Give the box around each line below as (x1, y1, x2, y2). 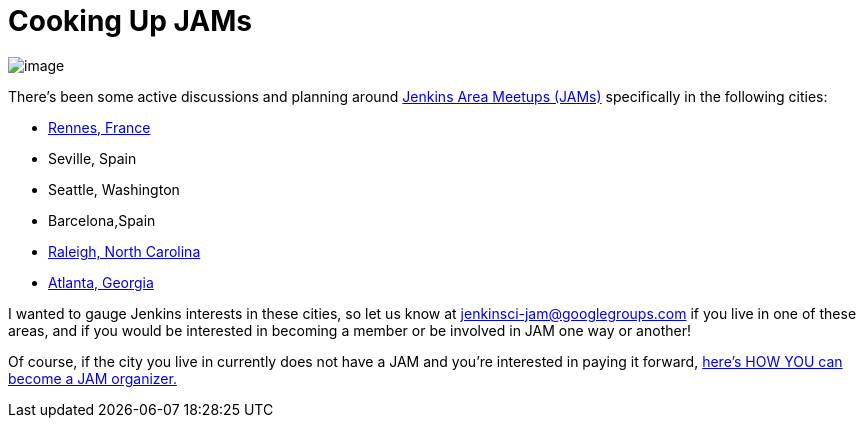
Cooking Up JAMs (8, 4, 252, 38)
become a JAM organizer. (8, 369, 177, 387)
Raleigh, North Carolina (48, 242, 201, 260)
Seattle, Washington (48, 180, 180, 198)
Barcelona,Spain (48, 211, 156, 229)
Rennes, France (48, 118, 151, 136)
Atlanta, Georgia (48, 273, 154, 291)
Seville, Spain (48, 149, 137, 167)
